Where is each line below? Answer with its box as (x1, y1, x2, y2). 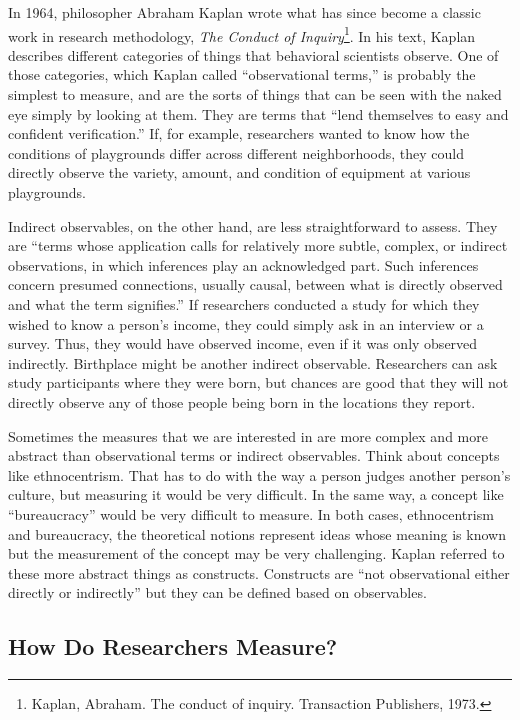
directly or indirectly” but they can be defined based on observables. (8, 582, 427, 603)
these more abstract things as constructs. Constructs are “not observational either (8, 562, 510, 583)
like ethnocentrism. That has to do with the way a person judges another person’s (8, 464, 511, 485)
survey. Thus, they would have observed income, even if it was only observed (8, 333, 478, 354)
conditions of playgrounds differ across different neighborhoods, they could (8, 142, 465, 163)
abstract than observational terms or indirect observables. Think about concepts (8, 445, 500, 466)
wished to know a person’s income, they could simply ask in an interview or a (8, 313, 484, 334)
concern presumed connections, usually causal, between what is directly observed (8, 274, 503, 295)
